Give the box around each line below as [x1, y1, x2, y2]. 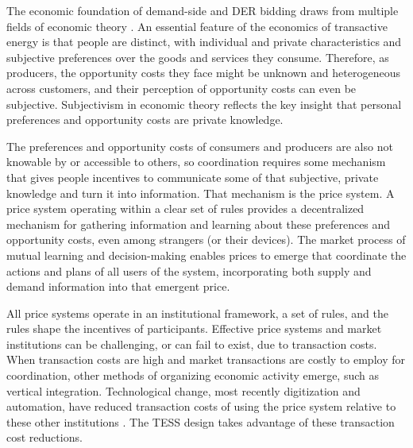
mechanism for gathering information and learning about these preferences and [6, 215, 391, 232]
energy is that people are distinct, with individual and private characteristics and [6, 33, 402, 50]
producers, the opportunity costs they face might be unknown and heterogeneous [6, 64, 400, 81]
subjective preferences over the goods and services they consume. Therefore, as [6, 48, 389, 65]
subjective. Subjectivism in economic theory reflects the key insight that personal [6, 95, 402, 112]
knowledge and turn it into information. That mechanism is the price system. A [6, 184, 395, 201]
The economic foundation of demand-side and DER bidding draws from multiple [6, 2, 399, 18]
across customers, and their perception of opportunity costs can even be [6, 79, 357, 96]
